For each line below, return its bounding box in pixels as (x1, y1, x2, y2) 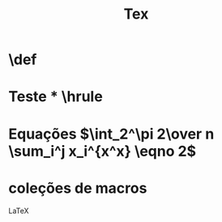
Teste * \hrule (8, 88, 103, 106)
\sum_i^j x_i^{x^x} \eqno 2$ (8, 142, 197, 160)
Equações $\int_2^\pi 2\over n (8, 125, 215, 143)
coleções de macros (8, 179, 147, 197)
